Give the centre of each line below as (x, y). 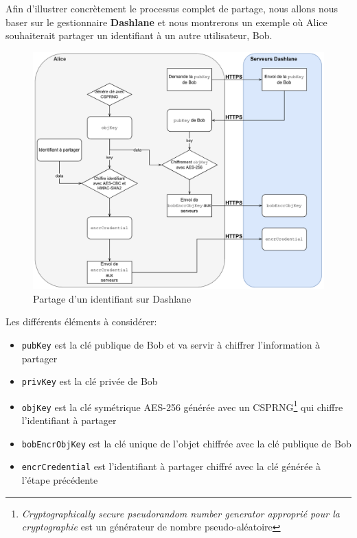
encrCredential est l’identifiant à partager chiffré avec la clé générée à (171, 466)
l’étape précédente (60, 480)
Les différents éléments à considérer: (81, 321)
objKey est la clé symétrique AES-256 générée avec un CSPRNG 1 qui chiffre (182, 406)
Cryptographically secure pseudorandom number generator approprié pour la (181, 513)
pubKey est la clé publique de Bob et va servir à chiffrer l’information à (171, 344)
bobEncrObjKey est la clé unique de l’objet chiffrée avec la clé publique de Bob (186, 443)
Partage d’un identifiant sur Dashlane (112, 298)
